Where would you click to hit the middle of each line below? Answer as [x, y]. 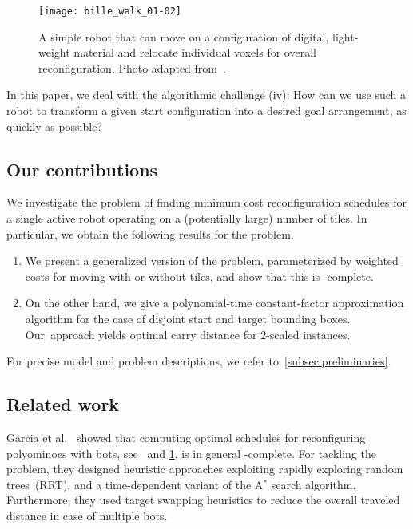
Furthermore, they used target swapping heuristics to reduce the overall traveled [203, 500]
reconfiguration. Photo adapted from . [132, 67]
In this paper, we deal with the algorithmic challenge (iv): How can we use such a [206, 95]
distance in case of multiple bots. [87, 515]
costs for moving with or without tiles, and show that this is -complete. [199, 276]
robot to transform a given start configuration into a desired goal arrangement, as [206, 111]
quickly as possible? [55, 126]
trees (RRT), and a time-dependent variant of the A [135, 484]
